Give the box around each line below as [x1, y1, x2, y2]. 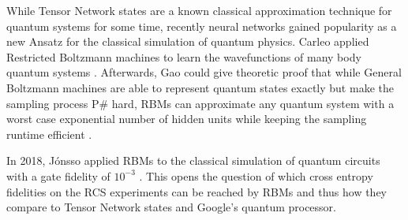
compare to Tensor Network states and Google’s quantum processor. [6, 199, 336, 215]
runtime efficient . [6, 125, 92, 142]
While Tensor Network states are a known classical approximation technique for [6, 2, 392, 18]
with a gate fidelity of [6, 167, 110, 184]
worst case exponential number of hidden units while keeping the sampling [6, 110, 367, 127]
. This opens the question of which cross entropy [139, 167, 373, 184]
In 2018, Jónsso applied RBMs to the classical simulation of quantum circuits [6, 152, 380, 169]
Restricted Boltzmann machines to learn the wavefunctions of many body [6, 48, 361, 65]
